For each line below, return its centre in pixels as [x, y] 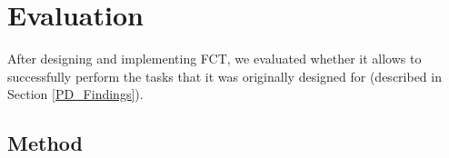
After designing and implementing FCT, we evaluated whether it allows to [215, 59]
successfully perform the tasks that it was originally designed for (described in [224, 76]
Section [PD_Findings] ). [75, 94]
